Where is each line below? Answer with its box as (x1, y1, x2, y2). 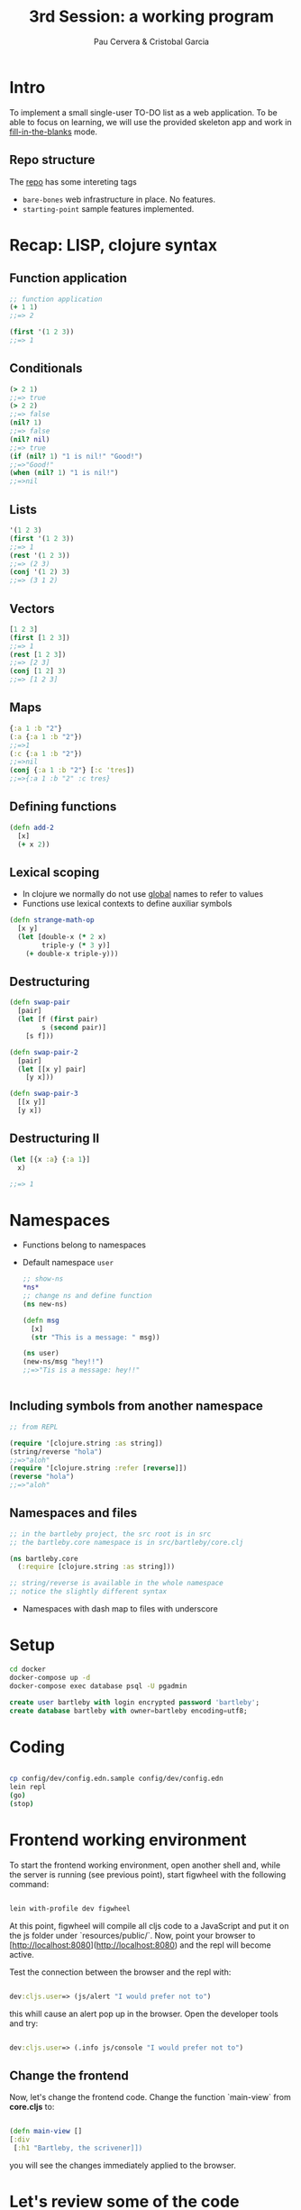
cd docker (9, 1665, 47, 1674)
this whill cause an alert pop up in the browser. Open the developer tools (9, 2008, 279, 2019)
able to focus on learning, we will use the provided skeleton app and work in (9, 116, 292, 127)
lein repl (9, 1783, 47, 1792)
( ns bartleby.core (9, 1554, 78, 1563)
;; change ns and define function (22, 1292, 152, 1301)
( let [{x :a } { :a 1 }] (9, 1155, 91, 1164)
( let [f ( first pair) (17, 1015, 99, 1024)
